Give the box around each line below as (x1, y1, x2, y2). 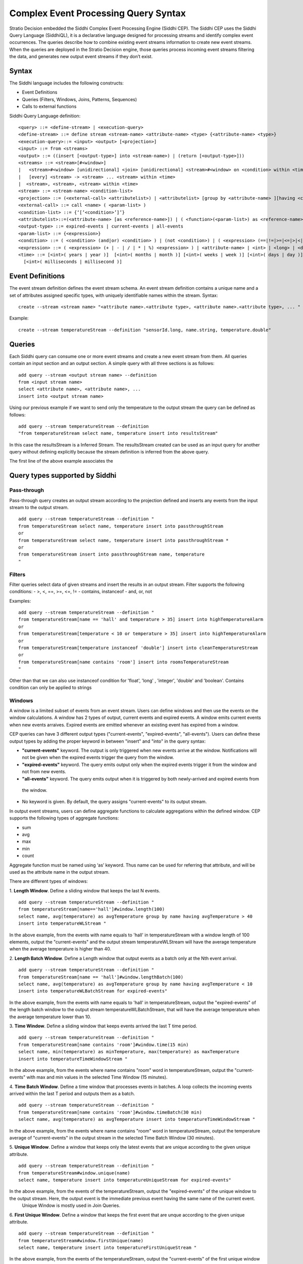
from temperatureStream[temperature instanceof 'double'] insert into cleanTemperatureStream (18, 645, 258, 651)
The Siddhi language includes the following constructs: (9, 80, 124, 86)
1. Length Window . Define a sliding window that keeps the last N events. (9, 887, 161, 893)
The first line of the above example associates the (9, 458, 113, 464)
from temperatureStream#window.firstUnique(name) (18, 1238, 144, 1243)
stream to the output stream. (9, 505, 69, 510)
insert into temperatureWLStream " (18, 921, 107, 926)
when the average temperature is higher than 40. (9, 946, 112, 952)
